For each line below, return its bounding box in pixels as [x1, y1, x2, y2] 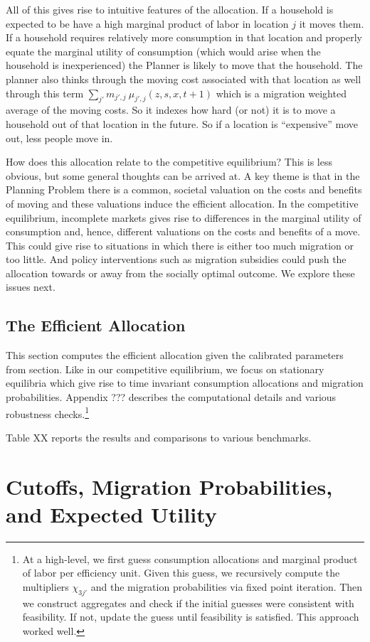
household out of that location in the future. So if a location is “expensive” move [6, 116, 358, 131]
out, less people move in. [6, 130, 113, 145]
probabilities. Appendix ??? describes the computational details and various [6, 390, 337, 405]
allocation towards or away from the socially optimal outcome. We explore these [6, 265, 355, 280]
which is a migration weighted [216, 85, 347, 100]
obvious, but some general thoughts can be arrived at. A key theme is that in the [6, 168, 360, 183]
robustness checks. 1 [6, 404, 90, 421]
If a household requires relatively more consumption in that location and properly [6, 30, 363, 45]
